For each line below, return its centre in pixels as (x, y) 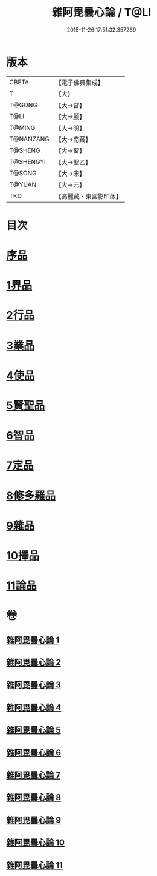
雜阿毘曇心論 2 (34, 663)
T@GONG (23, 105)
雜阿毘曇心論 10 (36, 843)
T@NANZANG (30, 139)
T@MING (22, 127)
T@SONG (23, 173)
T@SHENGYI (28, 161)
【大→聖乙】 (73, 162)
